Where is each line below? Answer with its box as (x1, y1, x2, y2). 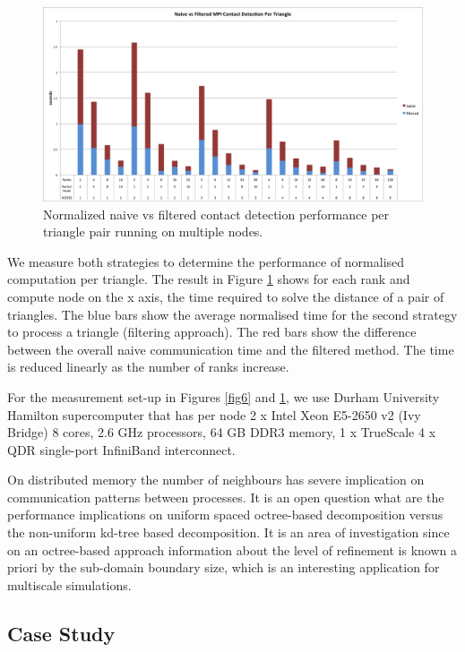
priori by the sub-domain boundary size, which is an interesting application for (7, 558, 440, 577)
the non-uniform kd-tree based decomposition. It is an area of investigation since (7, 523, 450, 542)
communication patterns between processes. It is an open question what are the (7, 487, 444, 506)
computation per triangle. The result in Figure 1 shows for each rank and (7, 270, 410, 288)
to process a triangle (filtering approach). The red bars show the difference (7, 322, 417, 341)
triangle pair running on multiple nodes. (43, 222, 263, 241)
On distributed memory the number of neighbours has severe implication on (7, 470, 425, 489)
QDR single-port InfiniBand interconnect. (7, 440, 236, 459)
